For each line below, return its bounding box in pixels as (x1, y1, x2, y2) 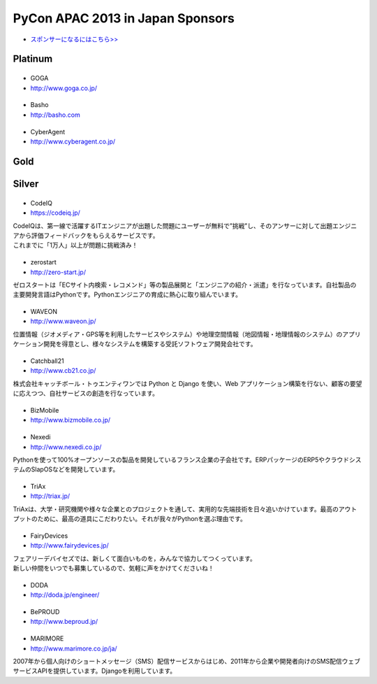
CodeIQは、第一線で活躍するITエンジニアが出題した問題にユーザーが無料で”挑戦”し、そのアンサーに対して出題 (13, 221, 333, 230)
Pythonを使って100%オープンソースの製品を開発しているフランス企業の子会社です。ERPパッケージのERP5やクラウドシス (13, 455, 362, 464)
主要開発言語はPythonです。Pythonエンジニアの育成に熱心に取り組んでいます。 (13, 290, 242, 299)
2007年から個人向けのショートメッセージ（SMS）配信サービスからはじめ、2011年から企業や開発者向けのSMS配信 (13, 657, 342, 666)
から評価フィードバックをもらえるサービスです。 (18, 231, 159, 239)
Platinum (13, 53, 53, 65)
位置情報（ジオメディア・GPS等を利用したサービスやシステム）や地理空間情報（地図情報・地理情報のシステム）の (13, 329, 343, 339)
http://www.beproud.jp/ (30, 618, 98, 626)
